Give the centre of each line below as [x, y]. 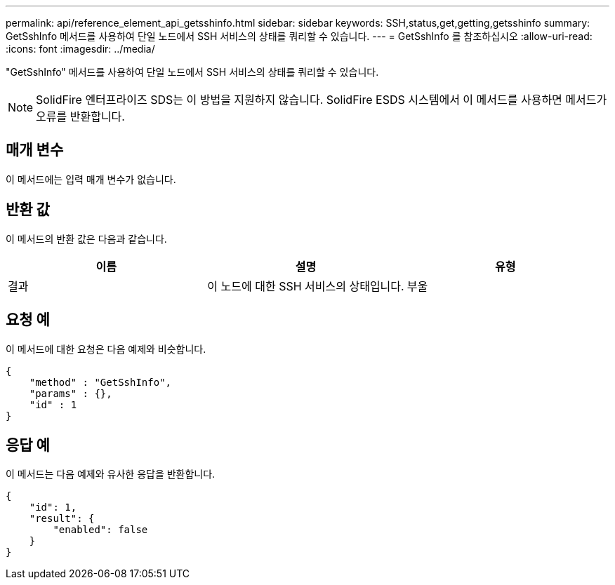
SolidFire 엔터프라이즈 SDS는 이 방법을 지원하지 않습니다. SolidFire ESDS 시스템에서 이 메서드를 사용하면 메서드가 [322, 100]
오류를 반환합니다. [80, 116]
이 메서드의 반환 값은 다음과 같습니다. [86, 238]
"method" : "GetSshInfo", [100, 382]
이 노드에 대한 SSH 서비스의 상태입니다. [306, 286]
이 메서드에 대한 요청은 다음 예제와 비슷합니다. [106, 349]
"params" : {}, [71, 393]
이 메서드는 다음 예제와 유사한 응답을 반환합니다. [111, 474]
